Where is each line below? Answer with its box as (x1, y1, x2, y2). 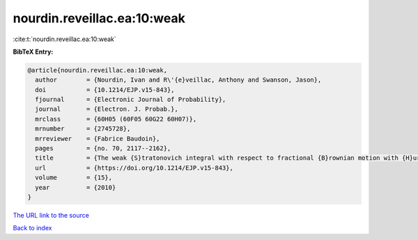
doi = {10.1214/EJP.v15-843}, (35, 86, 175, 93)
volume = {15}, (35, 174, 113, 181)
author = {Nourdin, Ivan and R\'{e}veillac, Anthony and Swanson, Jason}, (35, 76, 322, 84)
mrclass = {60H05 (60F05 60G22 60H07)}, (35, 115, 197, 123)
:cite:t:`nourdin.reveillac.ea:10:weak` (13, 35, 116, 43)
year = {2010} (35, 183, 116, 191)
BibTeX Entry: (13, 47, 54, 56)
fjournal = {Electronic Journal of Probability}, (35, 96, 226, 104)
